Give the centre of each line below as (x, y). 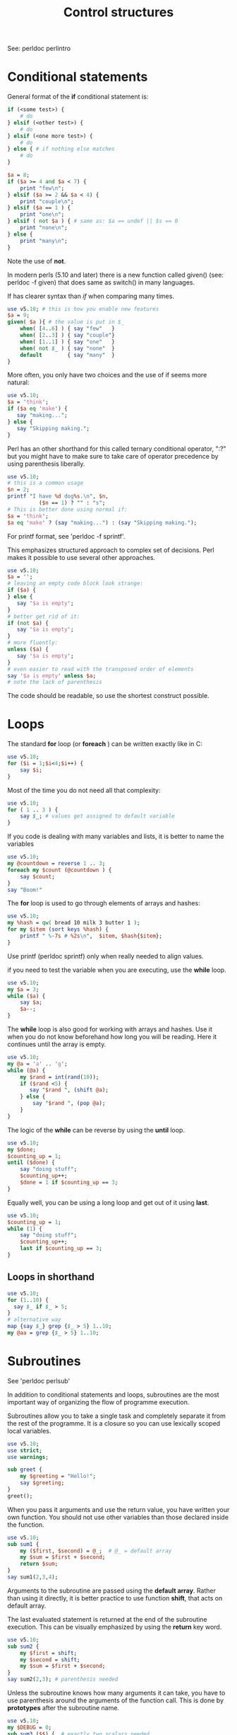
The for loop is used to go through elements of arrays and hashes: (104, 903)
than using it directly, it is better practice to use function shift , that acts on (115, 1598)
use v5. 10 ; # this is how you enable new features (83, 309)
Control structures (119, 12)
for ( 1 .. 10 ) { (28, 1300)
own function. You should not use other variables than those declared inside (118, 1517)
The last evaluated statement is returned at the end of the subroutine (107, 1619)
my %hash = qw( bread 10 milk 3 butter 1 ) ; (74, 923)
